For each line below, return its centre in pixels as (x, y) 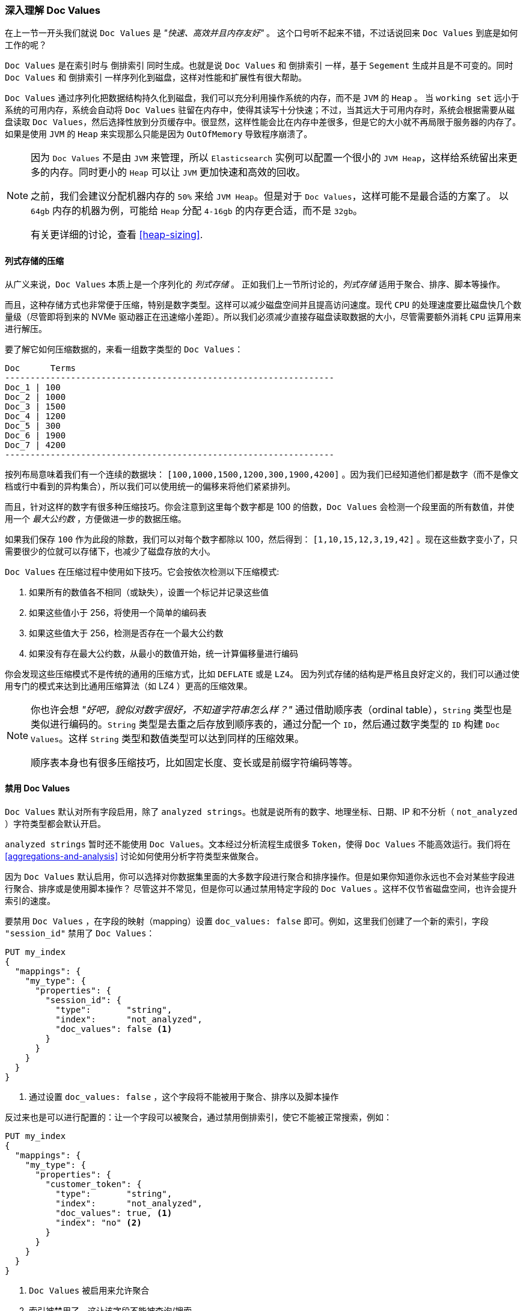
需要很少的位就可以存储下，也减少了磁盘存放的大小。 (110, 551)
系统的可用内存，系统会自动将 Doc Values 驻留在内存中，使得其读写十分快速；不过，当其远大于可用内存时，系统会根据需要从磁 (260, 110)
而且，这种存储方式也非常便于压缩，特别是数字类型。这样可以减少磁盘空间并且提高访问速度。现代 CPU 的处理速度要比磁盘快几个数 (263, 304)
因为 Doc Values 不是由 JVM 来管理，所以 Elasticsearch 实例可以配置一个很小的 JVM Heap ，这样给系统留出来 (269, 158)
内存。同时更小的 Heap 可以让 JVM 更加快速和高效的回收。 (178, 172)
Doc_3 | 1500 (35, 406)
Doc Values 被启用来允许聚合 (89, 1290)
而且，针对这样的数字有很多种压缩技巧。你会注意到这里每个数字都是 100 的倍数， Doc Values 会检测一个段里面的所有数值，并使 (260, 506)
